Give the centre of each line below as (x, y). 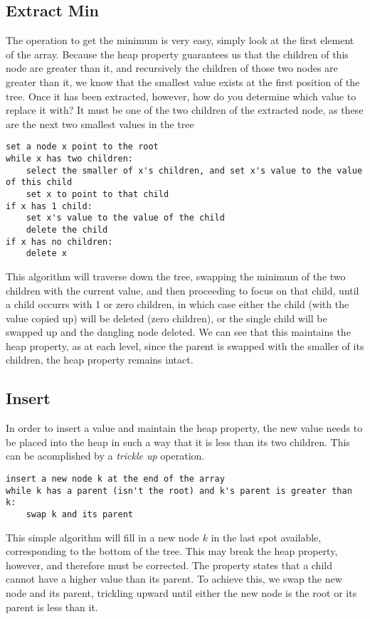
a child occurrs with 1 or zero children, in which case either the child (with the (178, 304)
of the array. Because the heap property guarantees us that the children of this (177, 54)
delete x (46, 254)
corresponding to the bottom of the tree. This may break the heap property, (172, 551)
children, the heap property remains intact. (100, 360)
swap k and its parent (79, 515)
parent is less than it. (52, 607)
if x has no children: (59, 242)
